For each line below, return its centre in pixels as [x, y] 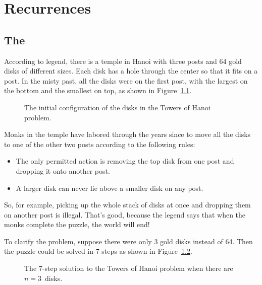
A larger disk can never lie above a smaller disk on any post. [110, 188]
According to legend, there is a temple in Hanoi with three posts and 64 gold [123, 61]
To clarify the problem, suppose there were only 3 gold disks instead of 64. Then [128, 241]
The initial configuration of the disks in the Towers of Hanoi [117, 107]
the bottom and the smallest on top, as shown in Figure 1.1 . [98, 90]
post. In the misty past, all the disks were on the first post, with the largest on [126, 80]
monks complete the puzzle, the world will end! [77, 224]
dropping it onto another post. [63, 170]
